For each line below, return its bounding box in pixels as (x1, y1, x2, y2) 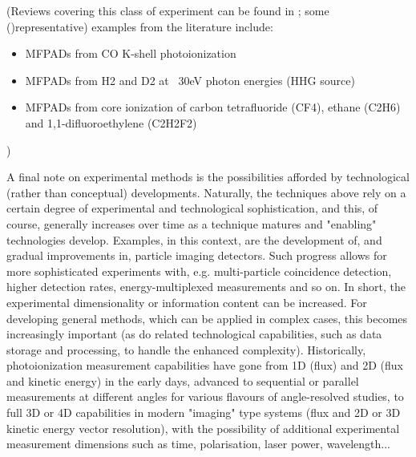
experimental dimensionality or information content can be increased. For (6, 293, 367, 310)
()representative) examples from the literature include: (6, 18, 273, 34)
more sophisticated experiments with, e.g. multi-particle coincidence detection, (6, 262, 392, 279)
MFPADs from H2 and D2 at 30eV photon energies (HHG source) (25, 71, 355, 88)
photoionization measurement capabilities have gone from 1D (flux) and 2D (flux (6, 357, 403, 374)
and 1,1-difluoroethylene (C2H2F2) (25, 114, 197, 131)
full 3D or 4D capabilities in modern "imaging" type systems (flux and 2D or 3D (6, 404, 401, 421)
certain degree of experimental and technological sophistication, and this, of (6, 200, 378, 216)
